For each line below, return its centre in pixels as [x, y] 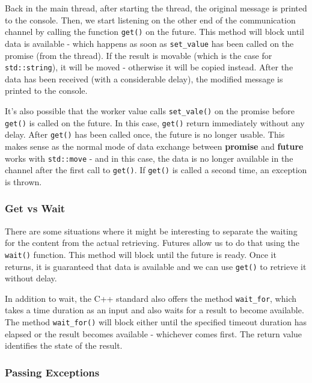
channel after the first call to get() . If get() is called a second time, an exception [156, 170]
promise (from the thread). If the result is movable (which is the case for [139, 55]
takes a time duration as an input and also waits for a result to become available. [154, 310]
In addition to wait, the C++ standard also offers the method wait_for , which [151, 298]
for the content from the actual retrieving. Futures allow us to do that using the [152, 243]
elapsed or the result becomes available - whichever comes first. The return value [154, 333]
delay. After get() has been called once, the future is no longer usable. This [145, 134]
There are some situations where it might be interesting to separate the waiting [151, 231]
